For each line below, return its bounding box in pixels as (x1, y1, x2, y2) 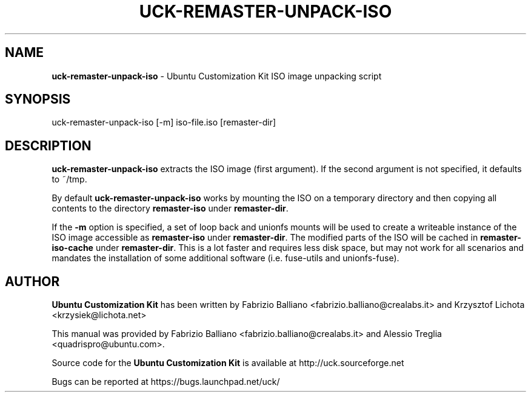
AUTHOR (5, 273, 60, 289)
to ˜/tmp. (52, 174, 87, 185)
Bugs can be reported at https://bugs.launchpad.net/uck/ (52, 376, 280, 387)
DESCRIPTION (5, 138, 92, 153)
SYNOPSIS (5, 92, 71, 107)
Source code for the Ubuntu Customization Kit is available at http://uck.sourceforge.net (52, 358, 404, 369)
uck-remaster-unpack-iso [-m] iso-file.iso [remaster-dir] (52, 117, 276, 128)
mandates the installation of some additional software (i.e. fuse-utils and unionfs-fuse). (52, 253, 399, 264)
